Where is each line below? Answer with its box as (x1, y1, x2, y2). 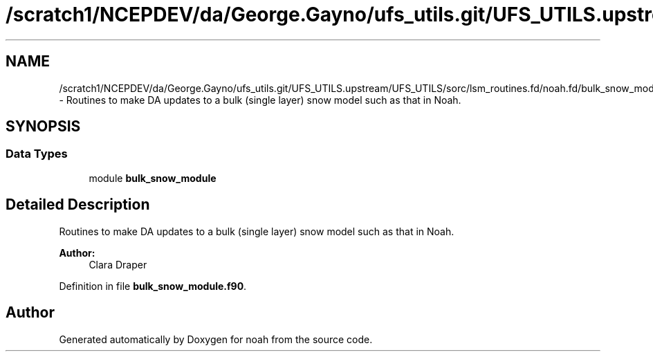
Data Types (6, 147, 68, 161)
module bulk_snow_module (89, 172, 217, 184)
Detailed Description (6, 196, 150, 214)
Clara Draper (89, 258, 147, 271)
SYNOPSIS (6, 118, 81, 136)
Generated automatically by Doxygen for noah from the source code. (59, 333, 373, 345)
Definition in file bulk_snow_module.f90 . (59, 280, 247, 292)
